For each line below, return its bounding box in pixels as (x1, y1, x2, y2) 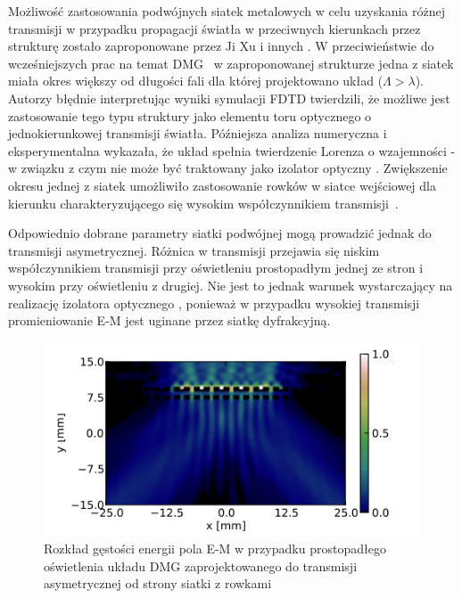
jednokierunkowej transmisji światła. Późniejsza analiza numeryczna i (8, 124, 387, 143)
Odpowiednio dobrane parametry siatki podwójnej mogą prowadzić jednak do (8, 224, 432, 242)
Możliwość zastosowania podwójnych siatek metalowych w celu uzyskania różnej (8, 2, 445, 20)
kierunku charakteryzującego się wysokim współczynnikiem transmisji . (8, 193, 399, 212)
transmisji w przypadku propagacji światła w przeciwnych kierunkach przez (8, 19, 421, 37)
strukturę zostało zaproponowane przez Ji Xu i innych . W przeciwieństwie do (8, 37, 434, 55)
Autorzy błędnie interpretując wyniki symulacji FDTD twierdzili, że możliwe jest (8, 88, 450, 107)
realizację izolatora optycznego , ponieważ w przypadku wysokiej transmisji (8, 293, 420, 312)
